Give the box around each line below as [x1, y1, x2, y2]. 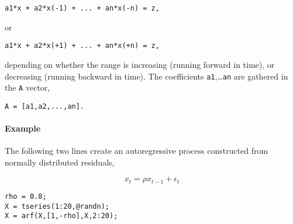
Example [5, 122, 41, 135]
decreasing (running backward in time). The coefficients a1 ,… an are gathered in [5, 70, 288, 82]
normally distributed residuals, [5, 156, 115, 168]
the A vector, [5, 81, 50, 94]
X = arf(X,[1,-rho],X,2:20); [5, 212, 118, 220]
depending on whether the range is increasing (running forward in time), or [5, 58, 275, 70]
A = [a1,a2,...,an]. [5, 102, 85, 111]
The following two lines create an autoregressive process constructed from [5, 144, 268, 157]
